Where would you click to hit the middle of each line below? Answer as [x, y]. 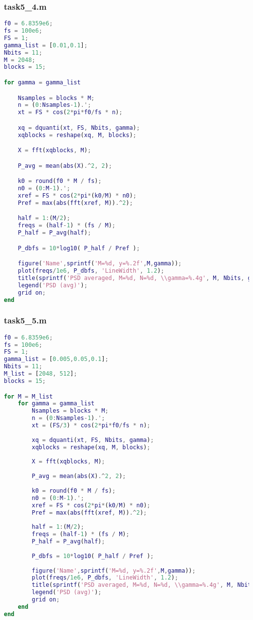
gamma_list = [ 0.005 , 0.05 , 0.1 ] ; [56, 359]
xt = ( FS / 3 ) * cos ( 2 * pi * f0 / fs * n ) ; [91, 425]
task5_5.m [25, 320]
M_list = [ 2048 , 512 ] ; [41, 374]
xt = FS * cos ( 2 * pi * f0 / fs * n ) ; [70, 112]
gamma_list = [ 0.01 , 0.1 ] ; [46, 45]
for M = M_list [28, 396]
